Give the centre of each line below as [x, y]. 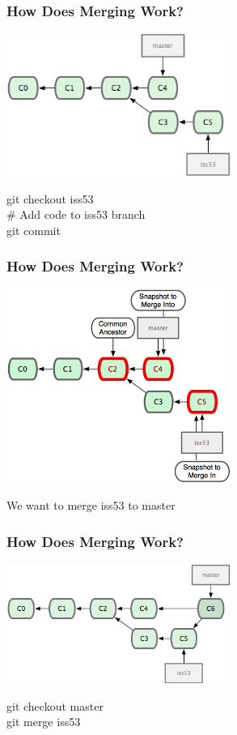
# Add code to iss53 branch [76, 214]
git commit [34, 230]
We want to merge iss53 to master [91, 505]
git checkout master [55, 705]
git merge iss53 [44, 722]
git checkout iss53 [50, 198]
